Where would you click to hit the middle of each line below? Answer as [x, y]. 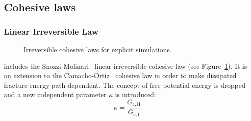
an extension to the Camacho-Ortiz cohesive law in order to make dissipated [120, 75]
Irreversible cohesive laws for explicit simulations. [98, 49]
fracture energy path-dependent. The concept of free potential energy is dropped [125, 85]
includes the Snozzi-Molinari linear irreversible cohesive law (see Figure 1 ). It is [125, 66]
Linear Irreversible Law [51, 31]
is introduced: [136, 94]
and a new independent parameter [55, 94]
